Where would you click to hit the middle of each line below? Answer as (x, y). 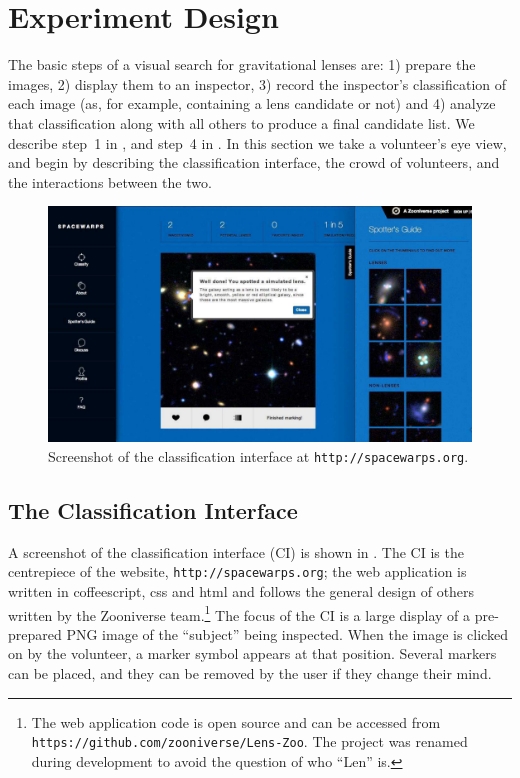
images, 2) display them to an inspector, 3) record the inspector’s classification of (257, 83)
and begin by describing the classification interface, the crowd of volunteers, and (254, 162)
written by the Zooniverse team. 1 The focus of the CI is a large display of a (239, 613)
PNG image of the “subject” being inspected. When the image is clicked (287, 633)
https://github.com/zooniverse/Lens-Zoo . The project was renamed (249, 741)
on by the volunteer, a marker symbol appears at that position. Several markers (252, 653)
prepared (35, 633)
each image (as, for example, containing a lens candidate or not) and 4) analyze (252, 103)
